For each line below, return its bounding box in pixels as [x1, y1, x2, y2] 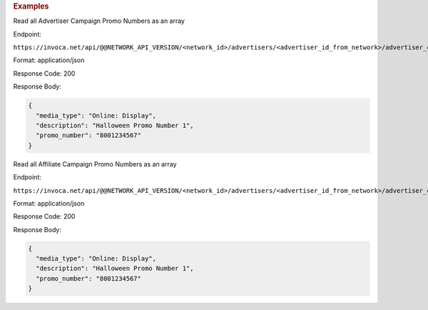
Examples [13, 1, 49, 11]
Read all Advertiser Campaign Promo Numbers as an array [13, 16, 185, 25]
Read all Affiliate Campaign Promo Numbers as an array [13, 159, 178, 168]
